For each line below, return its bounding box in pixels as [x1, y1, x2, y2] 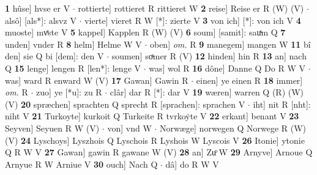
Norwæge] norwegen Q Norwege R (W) [160, 121, 307, 134]
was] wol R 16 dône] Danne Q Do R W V [149, 61, 305, 74]
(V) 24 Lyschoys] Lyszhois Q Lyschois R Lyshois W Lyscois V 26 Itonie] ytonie [5, 133, 305, 146]
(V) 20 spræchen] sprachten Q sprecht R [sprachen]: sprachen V [5, 97, 245, 110]
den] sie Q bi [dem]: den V [5, 50, 104, 62]
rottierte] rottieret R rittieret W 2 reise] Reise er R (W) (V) [78, 2, 304, 14]
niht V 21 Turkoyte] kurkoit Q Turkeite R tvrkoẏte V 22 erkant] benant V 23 [5, 110, 299, 122]
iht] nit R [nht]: [253, 97, 311, 110]
